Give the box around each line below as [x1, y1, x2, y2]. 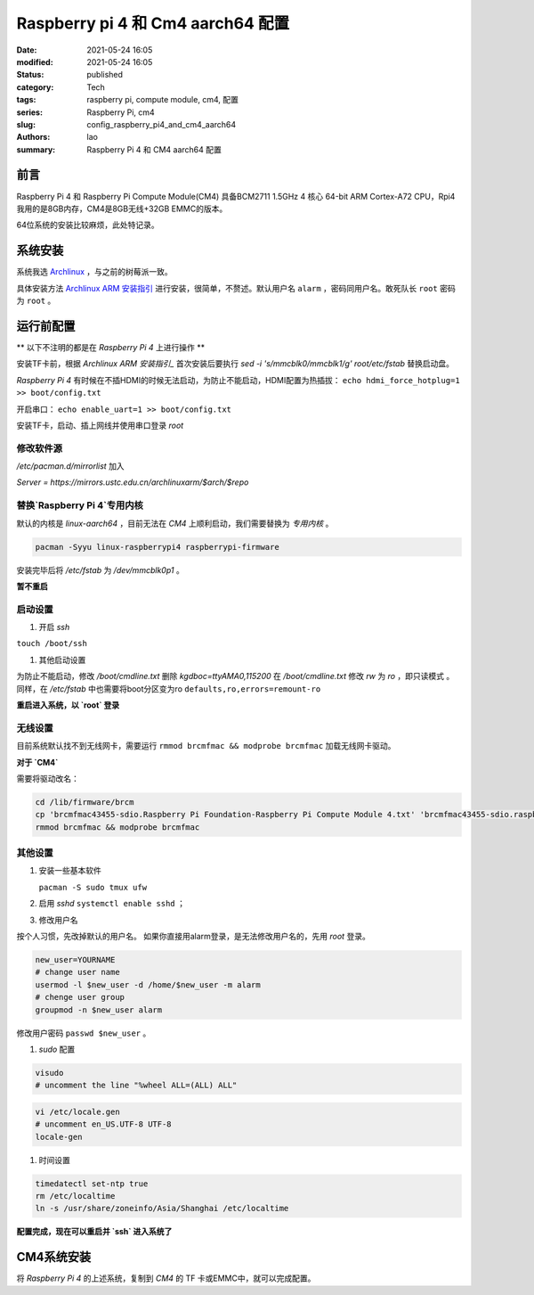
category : [16, 81, 54, 93]
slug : [16, 119, 36, 129]
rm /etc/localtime [35, 1191, 116, 1201]
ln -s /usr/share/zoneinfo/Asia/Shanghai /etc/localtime [35, 1203, 289, 1214]
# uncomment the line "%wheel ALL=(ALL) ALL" [35, 1080, 238, 1091]
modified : [16, 56, 53, 67]
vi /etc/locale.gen [35, 1106, 120, 1117]
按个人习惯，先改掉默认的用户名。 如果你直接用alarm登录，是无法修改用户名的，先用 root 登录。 [16, 931, 371, 942]
